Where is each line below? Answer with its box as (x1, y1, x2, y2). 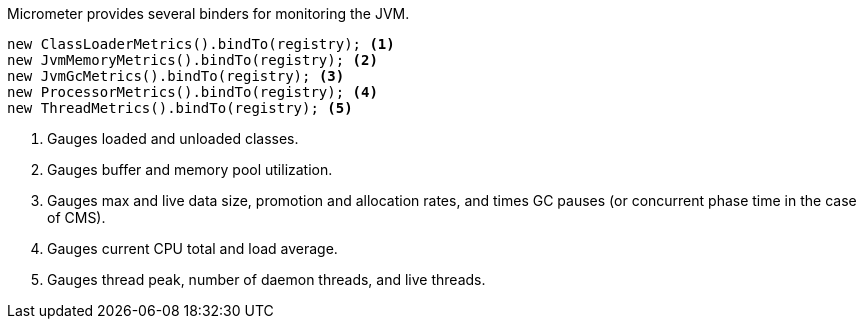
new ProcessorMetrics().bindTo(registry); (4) (7, 84, 378, 100)
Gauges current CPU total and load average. (47, 240, 338, 257)
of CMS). (47, 209, 106, 226)
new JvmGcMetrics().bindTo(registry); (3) (7, 68, 345, 84)
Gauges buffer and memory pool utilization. (47, 161, 333, 178)
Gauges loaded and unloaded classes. (47, 130, 299, 147)
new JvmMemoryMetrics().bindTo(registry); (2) (7, 52, 378, 68)
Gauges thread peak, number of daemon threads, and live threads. (47, 271, 486, 288)
